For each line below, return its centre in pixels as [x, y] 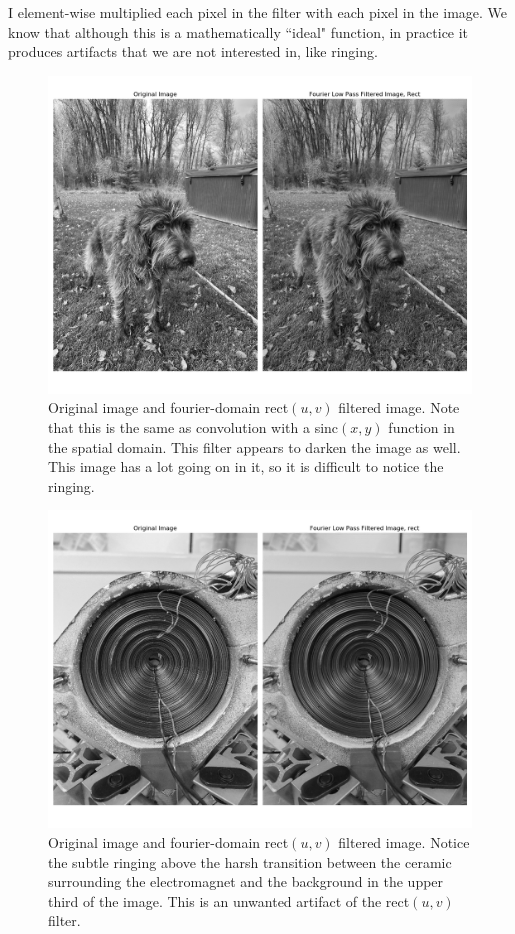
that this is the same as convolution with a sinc [193, 426]
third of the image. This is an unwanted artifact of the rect [229, 900]
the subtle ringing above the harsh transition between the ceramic [250, 861]
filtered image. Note [399, 407]
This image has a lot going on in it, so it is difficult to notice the [246, 466]
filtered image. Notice [404, 841]
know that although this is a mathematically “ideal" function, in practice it [238, 31]
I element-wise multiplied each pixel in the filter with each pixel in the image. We [258, 12]
